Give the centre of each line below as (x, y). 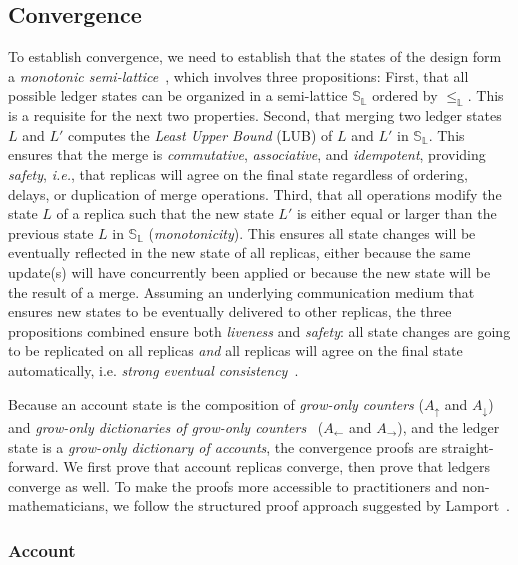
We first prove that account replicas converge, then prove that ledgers (276, 466)
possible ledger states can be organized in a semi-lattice (178, 95)
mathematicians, (58, 505)
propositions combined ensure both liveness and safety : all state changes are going (259, 330)
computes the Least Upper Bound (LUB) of (200, 134)
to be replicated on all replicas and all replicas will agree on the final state (235, 350)
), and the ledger (448, 426)
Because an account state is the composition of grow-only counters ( (216, 403)
